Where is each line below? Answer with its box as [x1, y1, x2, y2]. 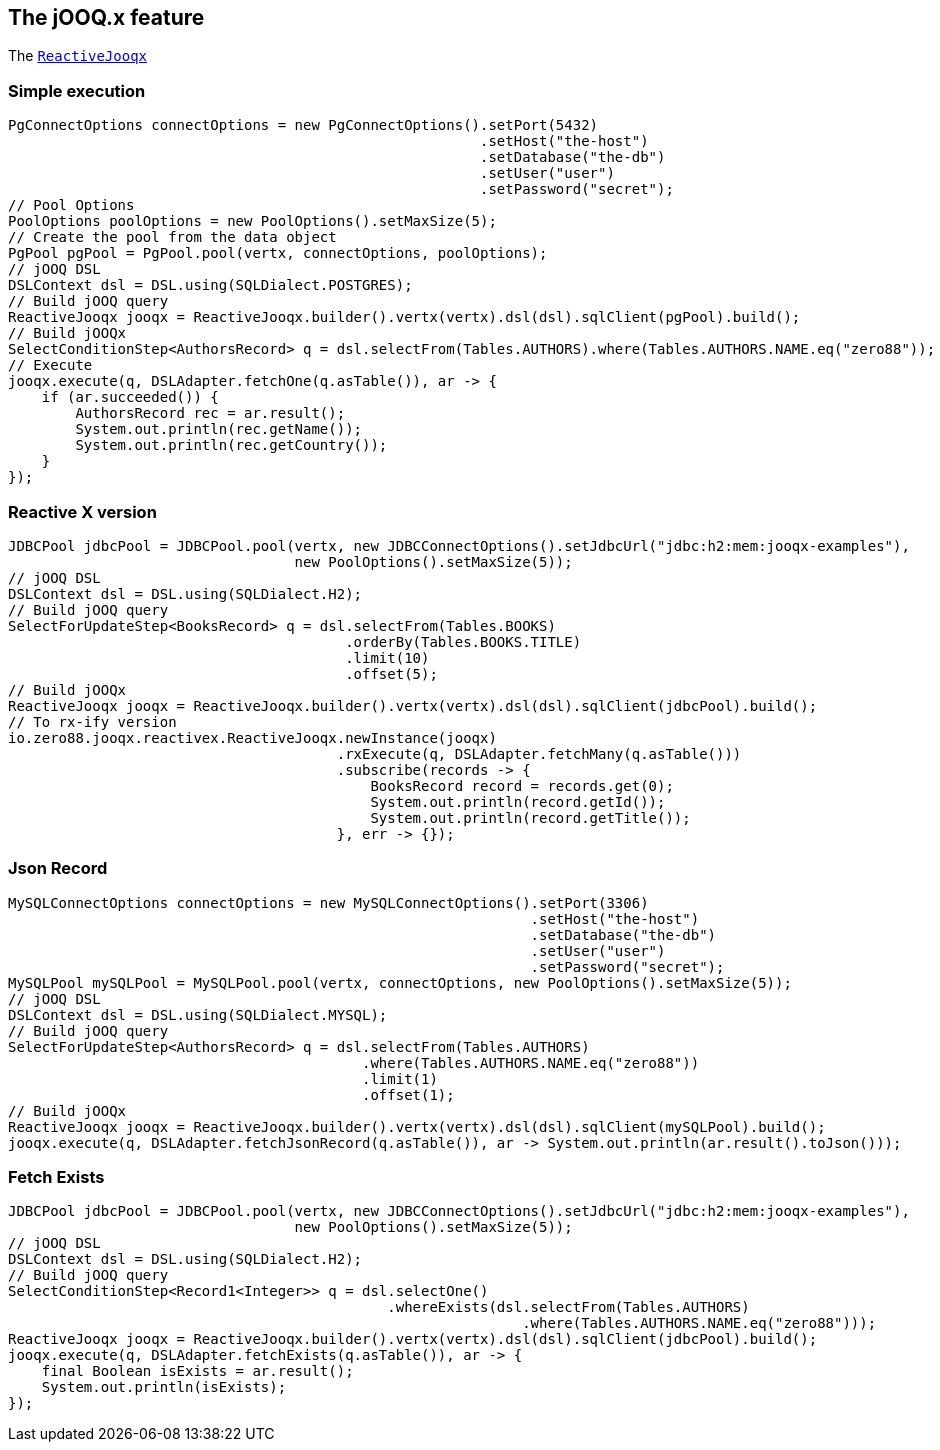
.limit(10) [345, 649, 430, 666]
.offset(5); [345, 665, 438, 682]
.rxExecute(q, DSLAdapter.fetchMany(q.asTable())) [336, 745, 742, 762]
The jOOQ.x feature [8, 5, 205, 30]
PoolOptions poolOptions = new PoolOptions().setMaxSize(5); [8, 213, 497, 230]
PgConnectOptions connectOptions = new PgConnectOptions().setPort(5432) [8, 117, 599, 134]
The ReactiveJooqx [8, 47, 147, 65]
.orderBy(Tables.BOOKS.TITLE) [345, 633, 582, 650]
